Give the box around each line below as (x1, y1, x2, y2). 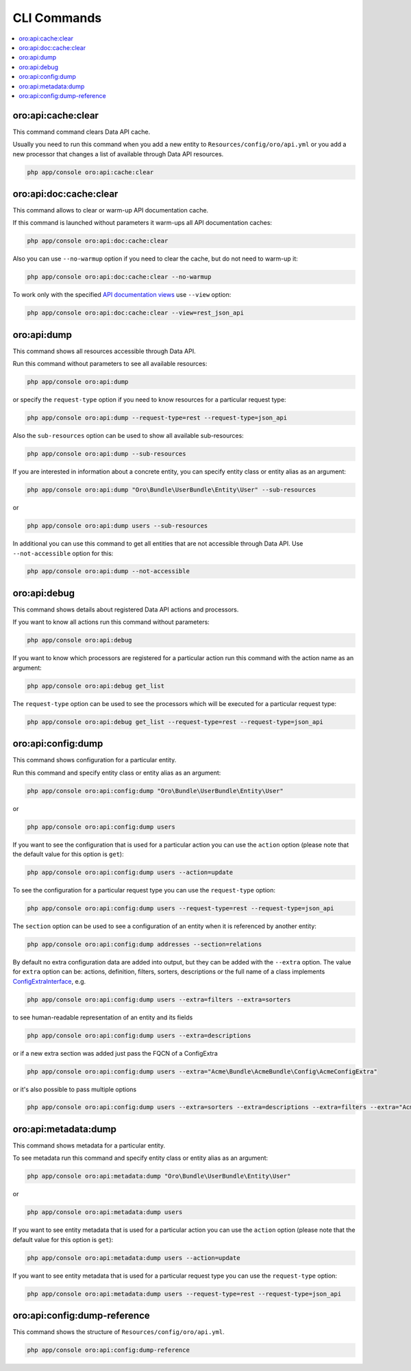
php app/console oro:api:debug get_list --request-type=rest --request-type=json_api (27, 718, 323, 726)
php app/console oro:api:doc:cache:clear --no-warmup (27, 273, 212, 281)
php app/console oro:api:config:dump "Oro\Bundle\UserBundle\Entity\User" (27, 787, 284, 794)
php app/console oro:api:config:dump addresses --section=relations (27, 940, 262, 948)
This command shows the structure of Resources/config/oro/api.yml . (12, 1328, 225, 1336)
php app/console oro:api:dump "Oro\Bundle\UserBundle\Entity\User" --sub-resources (27, 486, 316, 494)
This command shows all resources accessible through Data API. (12, 347, 196, 355)
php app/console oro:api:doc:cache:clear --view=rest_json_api (27, 309, 245, 317)
